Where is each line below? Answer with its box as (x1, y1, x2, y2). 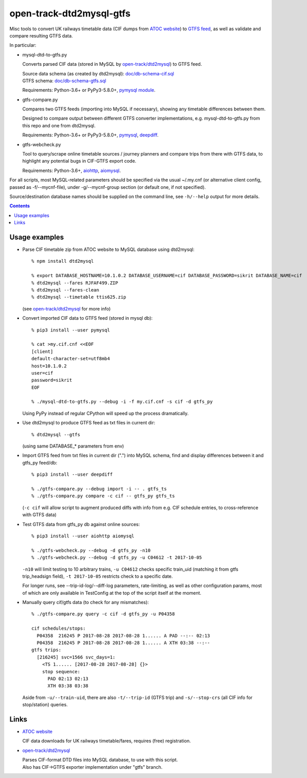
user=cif (31, 370, 53, 376)
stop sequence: (42, 669, 81, 674)
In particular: (9, 42, 36, 48)
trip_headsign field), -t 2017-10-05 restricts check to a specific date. (22, 573, 173, 579)
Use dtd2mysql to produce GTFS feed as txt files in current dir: (22, 420, 156, 426)
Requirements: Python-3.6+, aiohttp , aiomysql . (22, 167, 121, 173)
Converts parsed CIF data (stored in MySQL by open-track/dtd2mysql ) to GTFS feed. (22, 61, 202, 67)
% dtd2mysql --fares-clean (31, 287, 100, 293)
